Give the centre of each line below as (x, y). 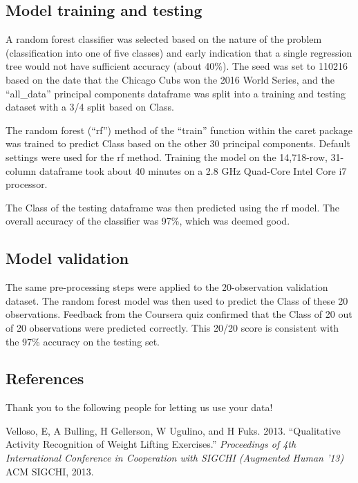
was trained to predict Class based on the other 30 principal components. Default (178, 143)
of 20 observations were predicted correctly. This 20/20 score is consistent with (172, 327)
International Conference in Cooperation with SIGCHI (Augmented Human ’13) (175, 458)
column (21, 170)
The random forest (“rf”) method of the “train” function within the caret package (179, 130)
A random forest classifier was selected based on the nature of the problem (164, 39)
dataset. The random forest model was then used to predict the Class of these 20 (177, 300)
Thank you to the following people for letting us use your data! (139, 407)
